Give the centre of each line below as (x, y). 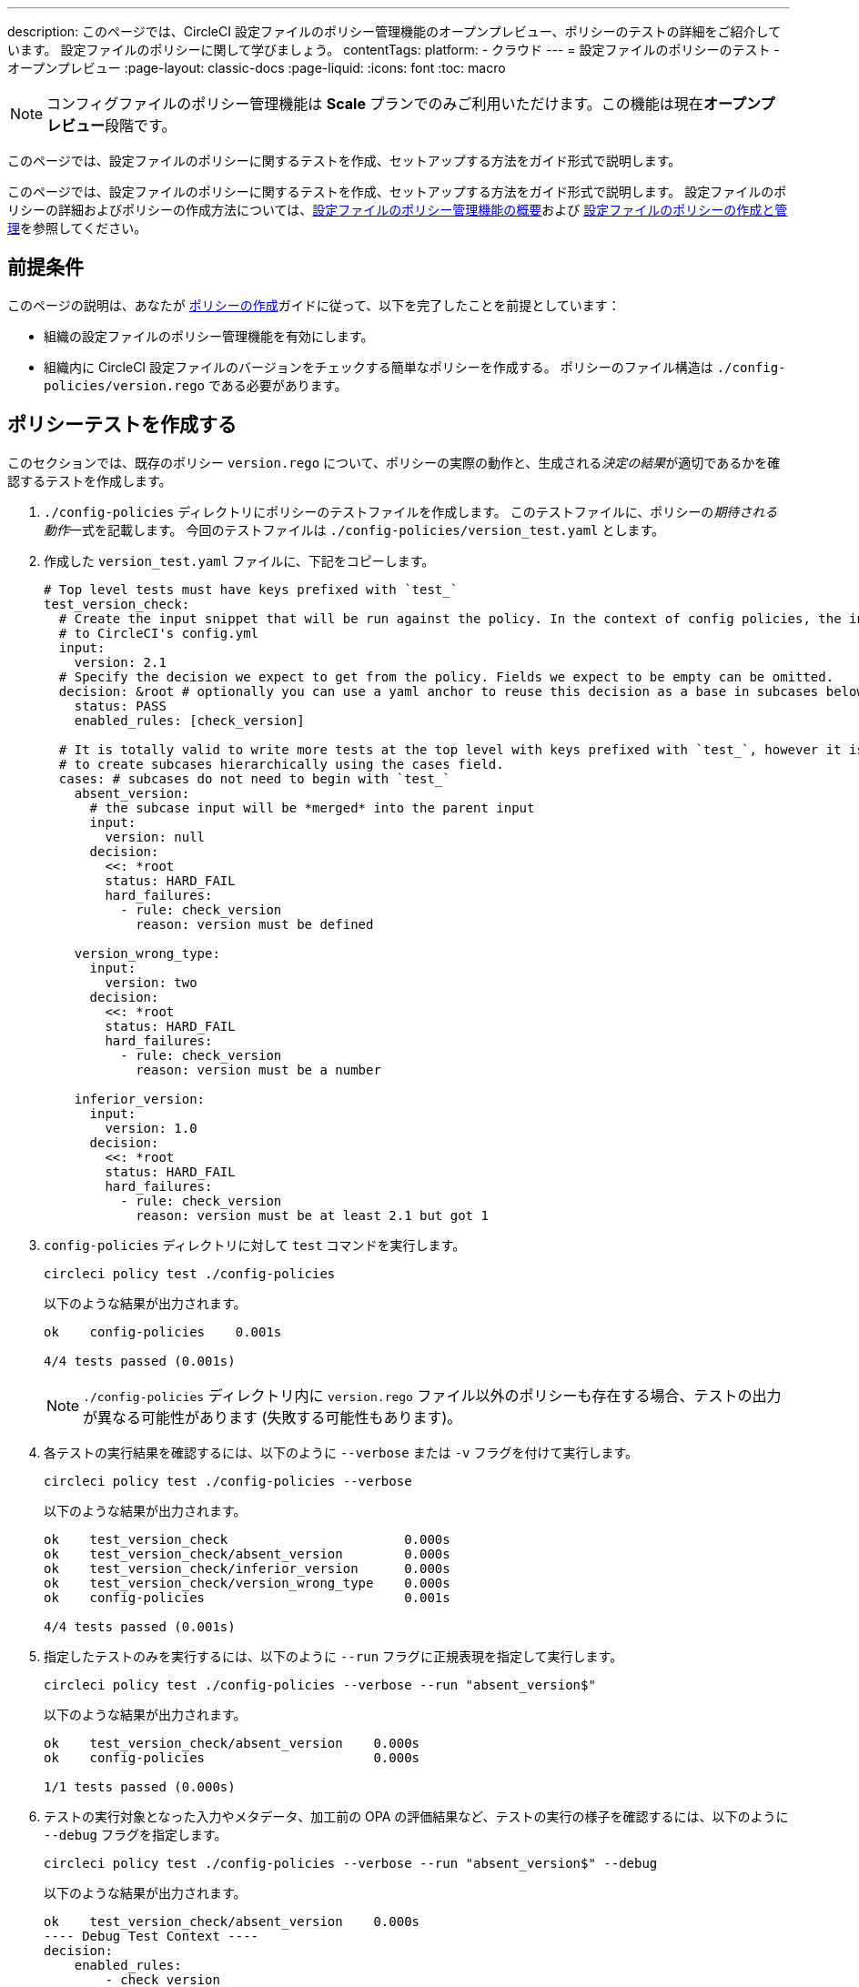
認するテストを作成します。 (90, 480)
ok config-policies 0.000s (232, 1757)
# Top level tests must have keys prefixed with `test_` (251, 589)
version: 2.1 (120, 662)
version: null (155, 837)
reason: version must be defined (255, 924)
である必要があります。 (278, 385)
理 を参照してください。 (77, 228)
